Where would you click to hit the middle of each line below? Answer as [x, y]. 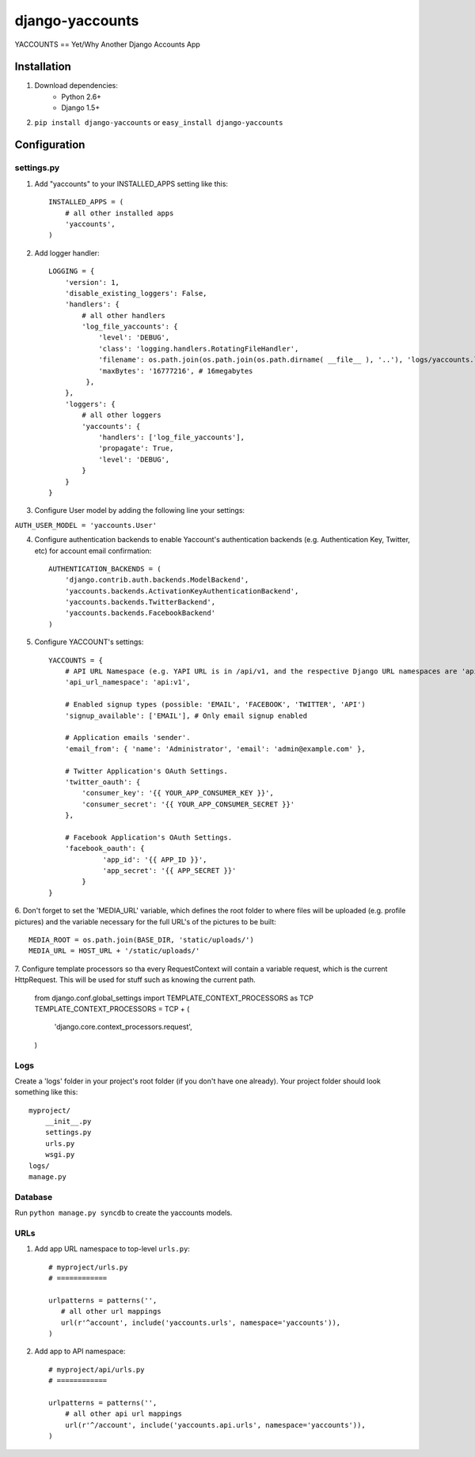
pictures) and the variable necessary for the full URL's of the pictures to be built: [145, 921]
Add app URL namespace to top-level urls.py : [112, 1249]
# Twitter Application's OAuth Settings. [146, 771]
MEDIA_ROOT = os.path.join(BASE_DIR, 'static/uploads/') [142, 940]
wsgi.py [60, 1155]
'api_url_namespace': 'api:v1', [127, 682]
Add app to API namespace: [80, 1351]
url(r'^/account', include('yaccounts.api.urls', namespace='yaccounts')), [215, 1425]
